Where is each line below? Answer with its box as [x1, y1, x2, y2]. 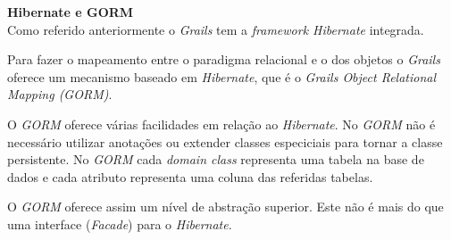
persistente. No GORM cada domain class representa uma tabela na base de [7, 150, 424, 169]
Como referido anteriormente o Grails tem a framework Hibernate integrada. [7, 20, 424, 38]
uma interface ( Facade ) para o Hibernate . [7, 214, 232, 233]
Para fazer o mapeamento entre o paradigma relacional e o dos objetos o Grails [7, 50, 440, 69]
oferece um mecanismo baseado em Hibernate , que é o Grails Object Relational [7, 67, 437, 86]
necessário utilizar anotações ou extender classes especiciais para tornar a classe [7, 132, 443, 151]
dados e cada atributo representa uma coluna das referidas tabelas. [7, 167, 373, 186]
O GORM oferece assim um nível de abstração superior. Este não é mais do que [7, 197, 444, 216]
